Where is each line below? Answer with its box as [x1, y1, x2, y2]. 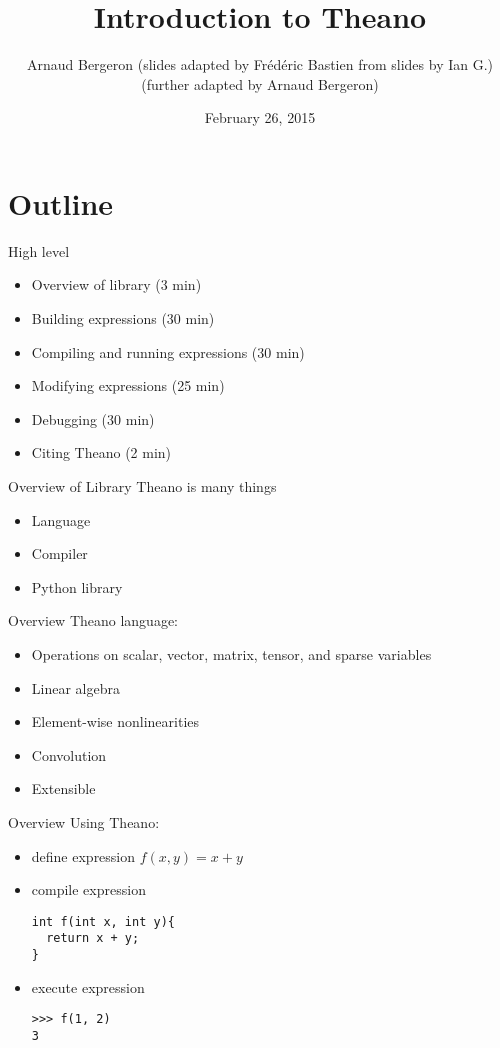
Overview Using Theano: [8, 811, 160, 832]
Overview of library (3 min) [31, 274, 202, 295]
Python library [31, 576, 123, 597]
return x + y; [46, 931, 140, 946]
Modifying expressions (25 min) [31, 375, 225, 396]
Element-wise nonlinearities [31, 711, 200, 732]
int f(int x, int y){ [31, 914, 175, 929]
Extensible [31, 778, 96, 799]
